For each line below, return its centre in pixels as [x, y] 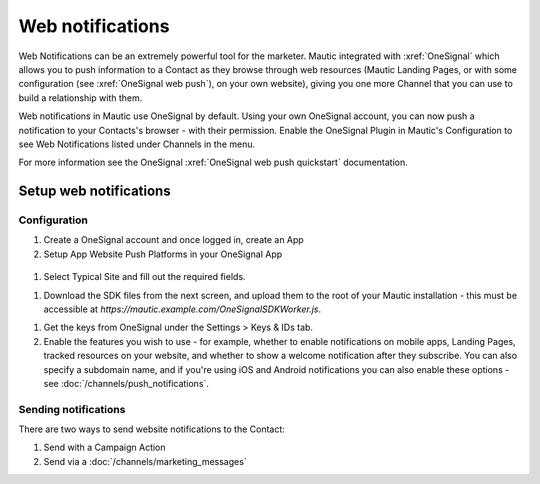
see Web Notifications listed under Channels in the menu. [136, 144]
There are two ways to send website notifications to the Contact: [151, 429]
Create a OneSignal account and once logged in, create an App [173, 240]
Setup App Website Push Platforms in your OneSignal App [163, 254]
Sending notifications [72, 409]
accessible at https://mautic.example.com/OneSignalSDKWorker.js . [182, 309]
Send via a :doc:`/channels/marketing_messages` [145, 461]
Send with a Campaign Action [104, 447]
